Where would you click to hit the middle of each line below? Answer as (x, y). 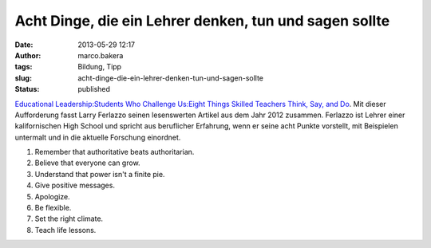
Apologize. (53, 196)
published (94, 89)
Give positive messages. (75, 185)
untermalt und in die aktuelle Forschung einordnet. (98, 137)
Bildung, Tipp (100, 67)
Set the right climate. (69, 218)
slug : (23, 78)
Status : (27, 89)
